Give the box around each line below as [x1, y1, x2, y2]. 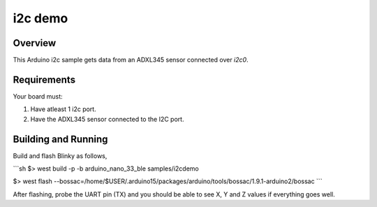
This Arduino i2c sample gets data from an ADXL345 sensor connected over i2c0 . [13, 56, 249, 64]
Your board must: [13, 92, 63, 101]
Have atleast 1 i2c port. [30, 105, 97, 113]
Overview [13, 37, 57, 49]
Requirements [13, 73, 76, 85]
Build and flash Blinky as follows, [13, 151, 108, 160]
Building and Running [13, 133, 108, 145]
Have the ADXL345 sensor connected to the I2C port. [30, 115, 184, 123]
